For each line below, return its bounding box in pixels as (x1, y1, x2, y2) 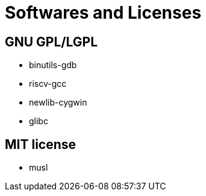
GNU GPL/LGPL (5, 34, 98, 49)
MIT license (5, 136, 76, 152)
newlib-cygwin (29, 97, 87, 108)
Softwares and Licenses (5, 2, 202, 23)
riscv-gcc (29, 78, 67, 89)
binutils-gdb (29, 60, 77, 71)
